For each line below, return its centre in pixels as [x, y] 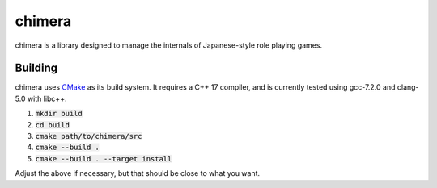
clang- [408, 87]
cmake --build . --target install [104, 159]
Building [36, 68]
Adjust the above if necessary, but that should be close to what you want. [138, 173]
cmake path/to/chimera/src [89, 136]
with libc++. [47, 98]
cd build [53, 125]
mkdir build [59, 114]
